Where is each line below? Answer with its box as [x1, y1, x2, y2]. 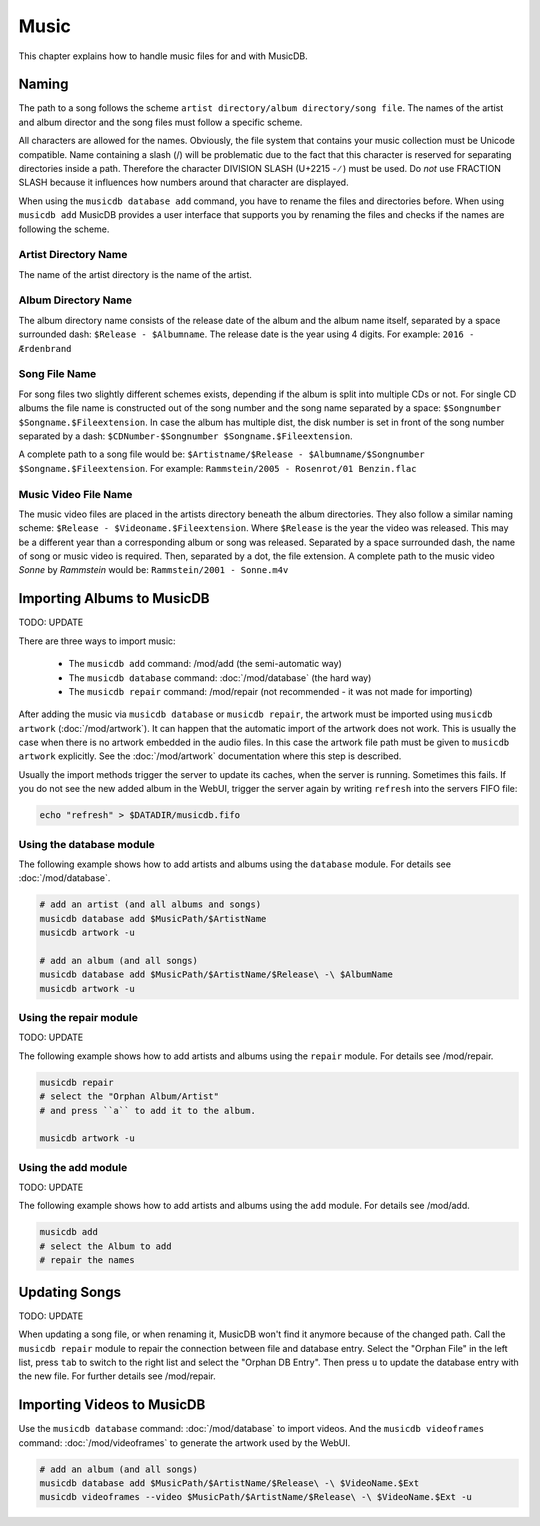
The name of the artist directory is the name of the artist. [18, 268, 252, 280]
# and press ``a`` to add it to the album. [39, 1105, 257, 1116]
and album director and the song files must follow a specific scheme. [18, 116, 303, 128]
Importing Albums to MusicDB [18, 590, 210, 607]
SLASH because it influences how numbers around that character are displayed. [18, 176, 349, 189]
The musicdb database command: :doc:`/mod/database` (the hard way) [68, 671, 372, 684]
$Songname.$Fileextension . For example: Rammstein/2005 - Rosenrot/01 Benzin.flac [18, 462, 417, 474]
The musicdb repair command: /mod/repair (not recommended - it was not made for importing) [68, 685, 474, 697]
